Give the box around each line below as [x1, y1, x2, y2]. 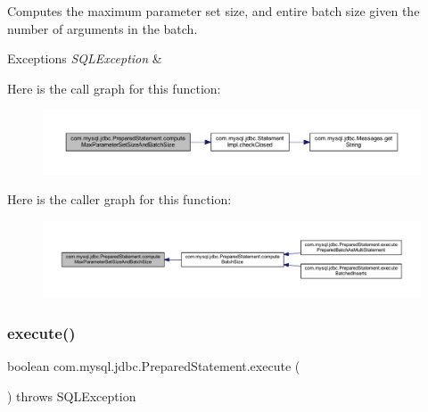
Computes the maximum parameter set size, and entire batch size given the [7, 2, 420, 20]
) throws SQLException [7, 386, 136, 405]
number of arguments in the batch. [7, 19, 198, 37]
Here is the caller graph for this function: [7, 190, 232, 209]
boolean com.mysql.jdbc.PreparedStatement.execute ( [7, 356, 300, 375]
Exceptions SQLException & [7, 49, 162, 68]
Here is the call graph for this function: [7, 78, 221, 97]
